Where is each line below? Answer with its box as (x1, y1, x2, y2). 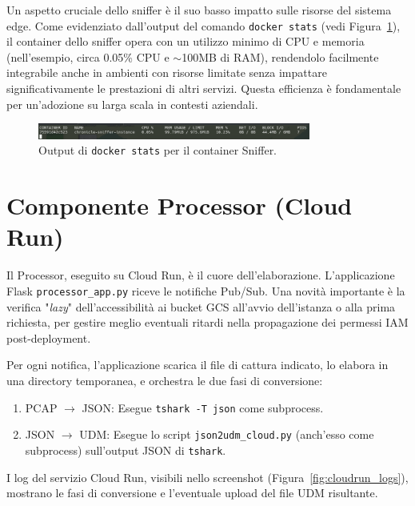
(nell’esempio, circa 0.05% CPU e (6, 48, 170, 65)
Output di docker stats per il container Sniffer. (38, 142, 277, 159)
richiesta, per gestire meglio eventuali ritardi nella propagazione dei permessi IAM (6, 314, 409, 331)
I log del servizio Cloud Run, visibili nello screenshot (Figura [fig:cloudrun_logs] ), (6, 468, 409, 485)
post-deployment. (6, 329, 91, 346)
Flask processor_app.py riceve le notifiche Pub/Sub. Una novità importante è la (6, 282, 405, 299)
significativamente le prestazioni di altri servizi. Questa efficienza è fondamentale (6, 80, 401, 97)
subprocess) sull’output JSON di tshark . (25, 441, 226, 458)
